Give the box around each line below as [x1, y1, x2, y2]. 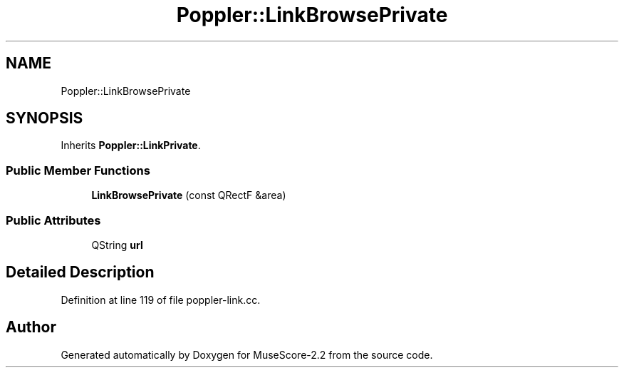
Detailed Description [6, 263, 155, 282]
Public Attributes [6, 213, 101, 228]
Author [6, 318, 56, 337]
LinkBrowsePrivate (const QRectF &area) [91, 189, 286, 202]
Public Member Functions [6, 163, 150, 178]
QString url [91, 238, 143, 251]
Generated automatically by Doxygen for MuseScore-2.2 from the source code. [61, 348, 433, 361]
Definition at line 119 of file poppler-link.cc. [61, 293, 261, 306]
